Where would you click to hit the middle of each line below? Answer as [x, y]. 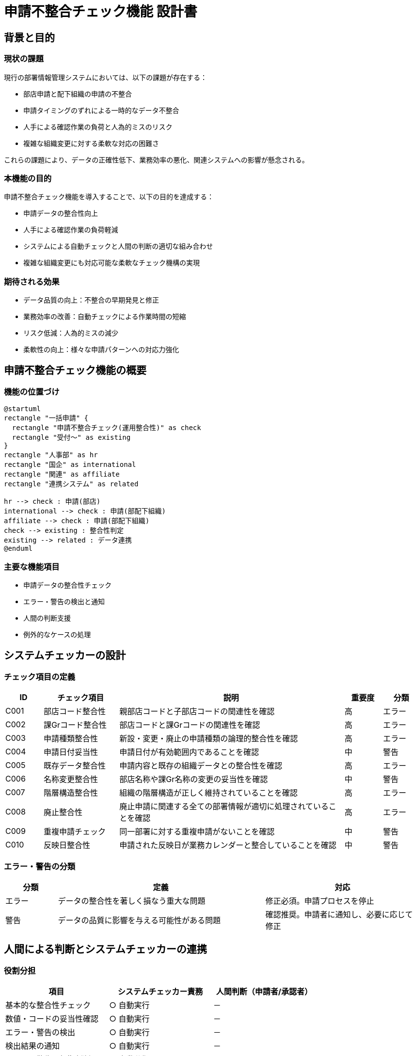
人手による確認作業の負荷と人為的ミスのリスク [98, 127]
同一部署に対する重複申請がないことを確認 [197, 832]
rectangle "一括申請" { [46, 418]
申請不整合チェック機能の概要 [75, 370]
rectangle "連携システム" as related [71, 484]
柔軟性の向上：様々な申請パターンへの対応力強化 [101, 350]
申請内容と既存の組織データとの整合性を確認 [201, 766]
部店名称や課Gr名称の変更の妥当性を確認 [194, 779]
